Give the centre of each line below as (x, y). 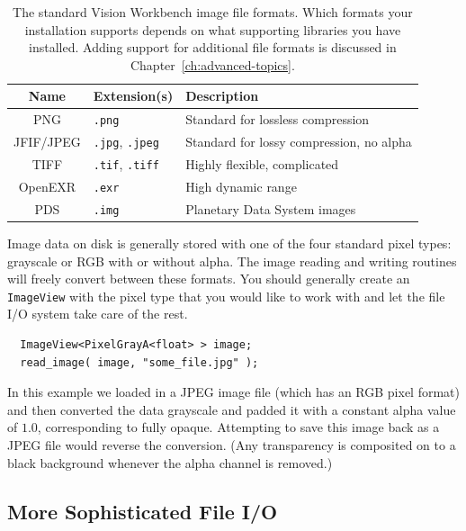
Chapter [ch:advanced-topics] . (212, 64)
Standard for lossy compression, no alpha (299, 142)
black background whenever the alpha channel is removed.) (170, 462)
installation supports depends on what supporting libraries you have (213, 29)
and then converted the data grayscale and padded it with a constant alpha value (232, 409)
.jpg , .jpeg (126, 142)
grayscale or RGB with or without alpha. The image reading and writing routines (232, 261)
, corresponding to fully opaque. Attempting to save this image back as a (238, 427)
